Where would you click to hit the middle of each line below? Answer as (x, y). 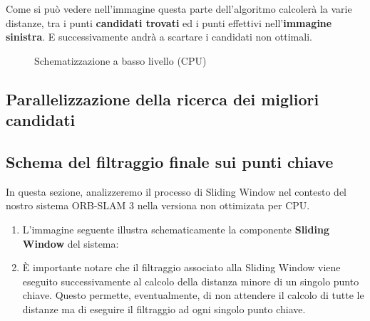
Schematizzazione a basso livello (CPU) (120, 60)
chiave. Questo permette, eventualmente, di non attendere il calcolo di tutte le (193, 295)
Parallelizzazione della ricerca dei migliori (163, 99)
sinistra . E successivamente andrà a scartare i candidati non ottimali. (159, 37)
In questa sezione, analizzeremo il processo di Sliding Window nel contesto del (176, 191)
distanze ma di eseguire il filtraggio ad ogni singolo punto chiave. (164, 309)
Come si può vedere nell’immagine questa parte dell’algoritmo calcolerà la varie (179, 9)
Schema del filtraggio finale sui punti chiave (170, 161)
